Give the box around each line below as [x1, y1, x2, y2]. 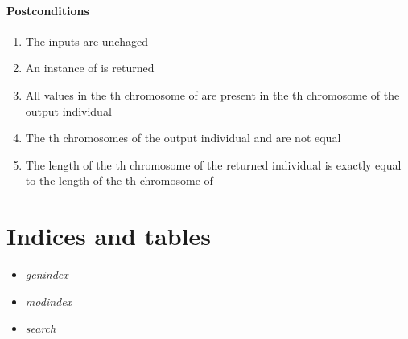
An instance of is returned [25, 59, 155, 76]
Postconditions [6, 2, 89, 18]
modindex [25, 292, 72, 309]
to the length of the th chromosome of [25, 172, 213, 189]
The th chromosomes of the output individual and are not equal [25, 129, 341, 146]
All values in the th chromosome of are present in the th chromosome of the [25, 86, 400, 103]
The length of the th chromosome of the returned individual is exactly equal [25, 156, 402, 173]
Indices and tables [6, 219, 212, 252]
